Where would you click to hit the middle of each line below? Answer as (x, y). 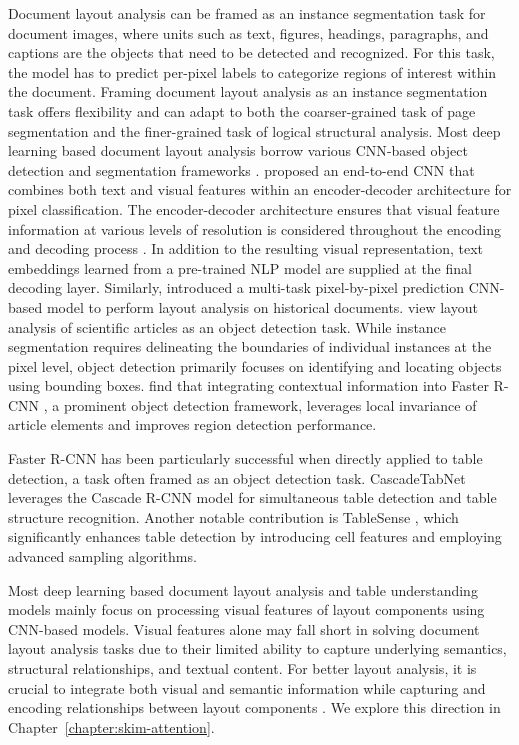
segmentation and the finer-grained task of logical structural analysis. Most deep (254, 130)
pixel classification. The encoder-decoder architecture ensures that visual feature (254, 208)
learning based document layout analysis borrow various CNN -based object (238, 150)
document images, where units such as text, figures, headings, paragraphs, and (248, 32)
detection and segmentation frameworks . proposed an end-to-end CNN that (241, 169)
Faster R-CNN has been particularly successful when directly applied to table (245, 458)
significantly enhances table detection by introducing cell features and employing (255, 536)
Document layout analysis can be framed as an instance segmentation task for (247, 13)
